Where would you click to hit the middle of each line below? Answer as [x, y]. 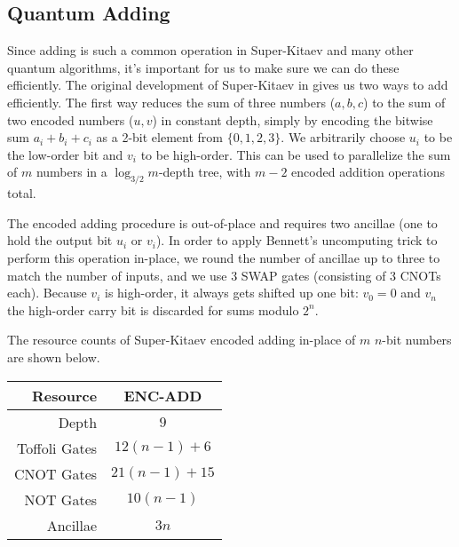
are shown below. [54, 357]
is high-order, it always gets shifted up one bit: [231, 293]
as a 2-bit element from [159, 137]
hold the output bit [60, 240]
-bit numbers [417, 340]
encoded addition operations [368, 172]
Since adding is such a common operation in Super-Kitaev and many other [210, 50]
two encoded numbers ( [71, 119]
